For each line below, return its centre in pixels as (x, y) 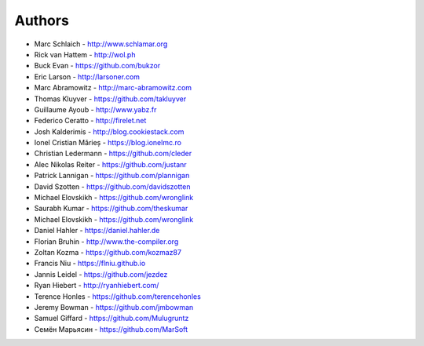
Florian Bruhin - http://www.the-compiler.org (106, 241)
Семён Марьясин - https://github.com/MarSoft (111, 329)
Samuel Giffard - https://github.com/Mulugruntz (111, 319)
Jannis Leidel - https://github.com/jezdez (101, 274)
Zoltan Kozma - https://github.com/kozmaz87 (108, 252)
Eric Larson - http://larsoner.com (87, 76)
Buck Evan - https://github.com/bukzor (97, 66)
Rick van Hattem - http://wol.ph (85, 54)
